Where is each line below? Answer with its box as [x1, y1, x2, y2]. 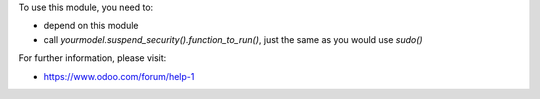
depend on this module [43, 20, 139, 32]
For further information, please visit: [18, 52, 167, 64]
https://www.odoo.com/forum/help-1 [43, 70, 195, 82]
